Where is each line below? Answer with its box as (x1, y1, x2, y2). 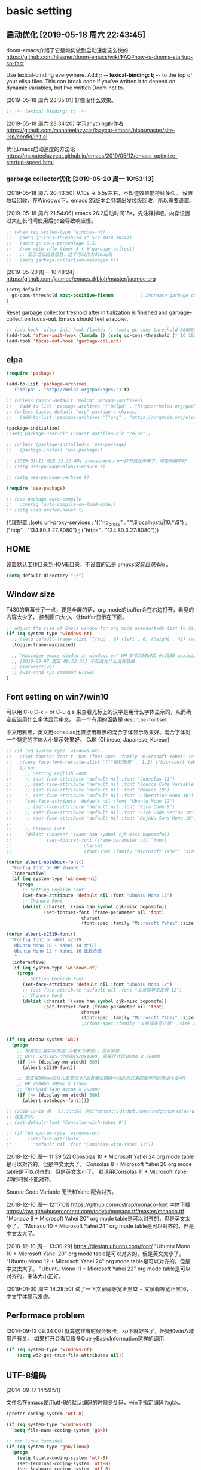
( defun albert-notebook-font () (6, 859, 84, 865)
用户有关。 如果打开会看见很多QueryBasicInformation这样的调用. (6, 1335, 166, 1342)
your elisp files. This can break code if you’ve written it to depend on (6, 78, 176, 85)
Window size (6, 589, 56, 600)
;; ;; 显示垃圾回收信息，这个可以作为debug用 (6, 251, 112, 257)
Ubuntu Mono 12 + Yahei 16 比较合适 (14, 948, 102, 954)
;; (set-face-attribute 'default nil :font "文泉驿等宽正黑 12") (22, 987, 182, 993)
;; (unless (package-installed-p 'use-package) (6, 442, 127, 448)
